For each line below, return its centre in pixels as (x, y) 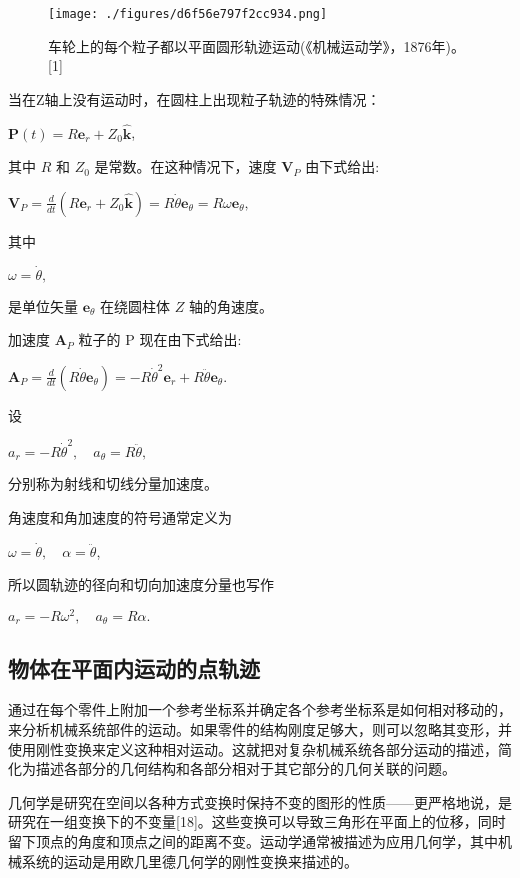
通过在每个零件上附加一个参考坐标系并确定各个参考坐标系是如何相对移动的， (260, 709)
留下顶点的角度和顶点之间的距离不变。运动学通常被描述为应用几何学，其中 (253, 841)
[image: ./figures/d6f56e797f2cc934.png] (188, 14)
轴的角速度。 (231, 305)
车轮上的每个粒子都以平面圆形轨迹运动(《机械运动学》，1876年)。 (256, 45)
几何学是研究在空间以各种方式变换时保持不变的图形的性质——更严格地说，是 (260, 801)
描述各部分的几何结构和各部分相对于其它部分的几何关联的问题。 (245, 768)
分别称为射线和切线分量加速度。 (113, 483)
